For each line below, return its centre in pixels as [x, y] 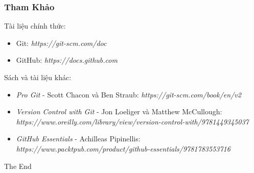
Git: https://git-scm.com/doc [61, 43]
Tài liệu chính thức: [35, 26]
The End [18, 166]
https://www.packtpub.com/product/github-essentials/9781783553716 [123, 148]
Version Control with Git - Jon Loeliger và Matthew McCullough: [119, 112]
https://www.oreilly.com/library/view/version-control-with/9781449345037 [132, 121]
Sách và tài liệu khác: [38, 77]
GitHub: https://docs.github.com [67, 60]
